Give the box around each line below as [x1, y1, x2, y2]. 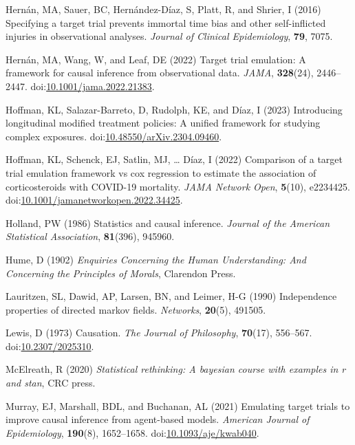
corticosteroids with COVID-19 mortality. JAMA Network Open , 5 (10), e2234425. [6, 179, 350, 193]
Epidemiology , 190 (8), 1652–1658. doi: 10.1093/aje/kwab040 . [6, 425, 259, 439]
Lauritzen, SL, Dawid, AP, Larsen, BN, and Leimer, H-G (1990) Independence [6, 289, 337, 303]
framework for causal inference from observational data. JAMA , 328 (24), [6, 65, 314, 80]
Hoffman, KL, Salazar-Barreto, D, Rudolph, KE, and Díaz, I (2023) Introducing [6, 102, 343, 116]
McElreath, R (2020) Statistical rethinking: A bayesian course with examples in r [6, 362, 346, 376]
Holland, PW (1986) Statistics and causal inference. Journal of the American [6, 215, 330, 230]
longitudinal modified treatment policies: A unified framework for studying [6, 116, 321, 130]
